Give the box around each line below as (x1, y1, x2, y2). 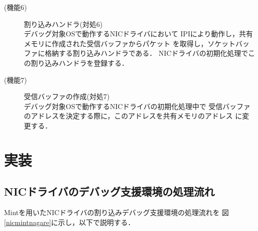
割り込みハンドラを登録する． (30, 57, 129, 68)
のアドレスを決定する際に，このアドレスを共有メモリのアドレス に (24, 111, 242, 121)
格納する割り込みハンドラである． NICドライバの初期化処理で (44, 48, 248, 58)
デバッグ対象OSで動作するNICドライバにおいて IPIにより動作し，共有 (24, 28, 253, 39)
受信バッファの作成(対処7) (24, 91, 110, 102)
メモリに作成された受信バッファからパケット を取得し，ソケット (24, 38, 236, 48)
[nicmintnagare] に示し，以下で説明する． (4, 217, 135, 227)
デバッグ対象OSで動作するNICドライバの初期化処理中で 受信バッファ (24, 101, 251, 111)
